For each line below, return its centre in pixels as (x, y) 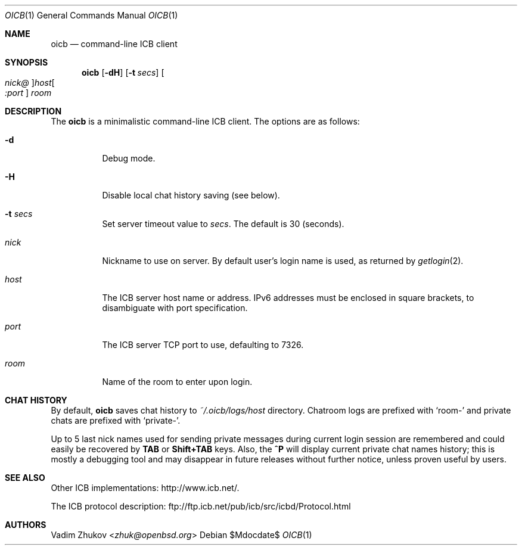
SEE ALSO (25, 478)
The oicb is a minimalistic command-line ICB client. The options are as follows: (205, 121)
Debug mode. (129, 158)
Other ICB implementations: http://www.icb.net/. (145, 488)
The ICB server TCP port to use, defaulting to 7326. (203, 345)
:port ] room (28, 93)
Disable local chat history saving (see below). (191, 195)
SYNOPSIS (27, 62)
